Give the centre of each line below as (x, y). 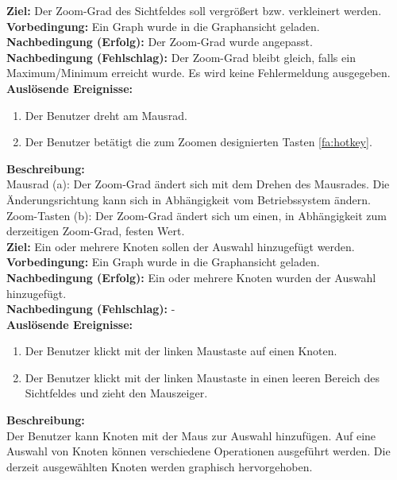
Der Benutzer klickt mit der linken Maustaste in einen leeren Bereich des (202, 377)
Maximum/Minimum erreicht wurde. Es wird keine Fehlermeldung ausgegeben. (198, 73)
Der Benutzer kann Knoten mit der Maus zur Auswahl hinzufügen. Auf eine (191, 435)
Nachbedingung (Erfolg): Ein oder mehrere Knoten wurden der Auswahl (191, 277)
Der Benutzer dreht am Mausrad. (106, 115)
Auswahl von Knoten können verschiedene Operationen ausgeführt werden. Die (198, 451)
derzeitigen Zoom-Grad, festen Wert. (96, 231)
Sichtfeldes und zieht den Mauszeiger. (116, 393)
